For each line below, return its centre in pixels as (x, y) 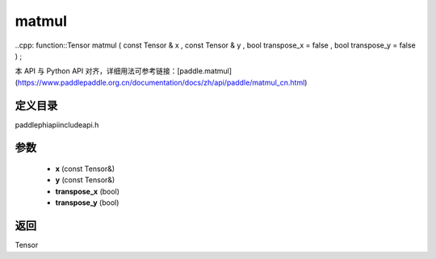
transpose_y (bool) (87, 203)
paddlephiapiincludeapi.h (57, 124)
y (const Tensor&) (85, 180)
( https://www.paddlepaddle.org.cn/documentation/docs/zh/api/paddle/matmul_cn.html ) (161, 82)
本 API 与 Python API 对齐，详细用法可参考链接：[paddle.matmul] (124, 71)
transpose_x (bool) (88, 191)
